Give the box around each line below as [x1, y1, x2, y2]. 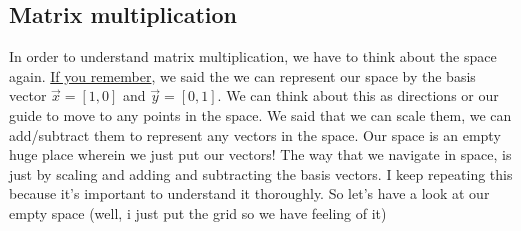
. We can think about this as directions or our [217, 85, 499, 106]
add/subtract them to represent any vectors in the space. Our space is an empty [9, 124, 501, 145]
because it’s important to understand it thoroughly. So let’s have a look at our [9, 183, 490, 204]
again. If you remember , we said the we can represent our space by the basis [9, 65, 476, 86]
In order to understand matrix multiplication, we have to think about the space [9, 46, 497, 67]
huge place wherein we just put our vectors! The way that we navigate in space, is [9, 144, 512, 165]
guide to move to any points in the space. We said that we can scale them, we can [9, 104, 512, 125]
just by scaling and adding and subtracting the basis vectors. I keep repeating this [9, 163, 513, 184]
